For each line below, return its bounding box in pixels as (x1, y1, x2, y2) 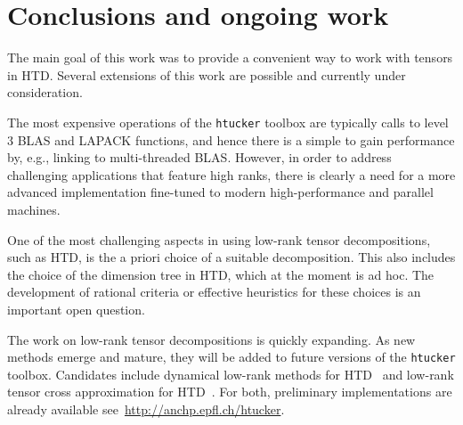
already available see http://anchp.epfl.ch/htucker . (7, 399, 285, 418)
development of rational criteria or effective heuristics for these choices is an (7, 282, 421, 301)
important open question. (7, 299, 145, 318)
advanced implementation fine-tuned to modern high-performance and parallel (7, 183, 434, 201)
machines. (7, 200, 61, 218)
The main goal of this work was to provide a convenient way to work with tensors (7, 48, 453, 67)
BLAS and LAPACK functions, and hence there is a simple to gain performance (17, 130, 455, 149)
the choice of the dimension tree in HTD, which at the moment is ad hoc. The (7, 265, 435, 283)
